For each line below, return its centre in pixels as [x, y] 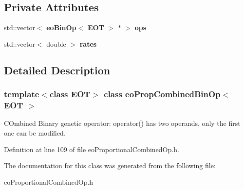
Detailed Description [57, 70]
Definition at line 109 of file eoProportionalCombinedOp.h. [92, 149]
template [22, 94]
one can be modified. [35, 132]
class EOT [70, 94]
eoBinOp [61, 27]
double [56, 43]
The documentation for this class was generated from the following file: [110, 165]
